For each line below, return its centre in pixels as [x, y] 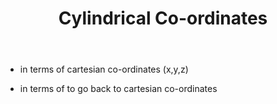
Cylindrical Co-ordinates [163, 18]
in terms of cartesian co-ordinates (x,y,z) [104, 69]
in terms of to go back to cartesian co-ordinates [118, 89]
